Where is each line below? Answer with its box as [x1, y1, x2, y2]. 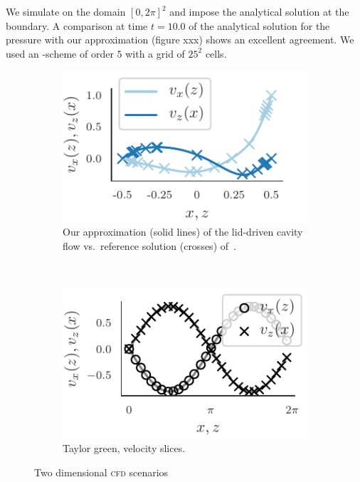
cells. [205, 46, 227, 61]
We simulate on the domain [6, 4, 126, 19]
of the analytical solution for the [189, 18, 330, 33]
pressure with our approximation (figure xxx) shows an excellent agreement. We [6, 32, 354, 47]
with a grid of [125, 46, 185, 61]
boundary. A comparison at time [6, 18, 148, 33]
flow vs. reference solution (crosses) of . [63, 239, 236, 253]
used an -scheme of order [6, 46, 114, 61]
